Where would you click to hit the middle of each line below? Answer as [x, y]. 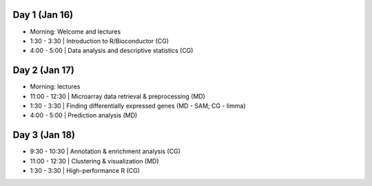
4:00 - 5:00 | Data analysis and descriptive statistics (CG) [112, 51]
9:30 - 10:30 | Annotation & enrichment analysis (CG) [105, 152]
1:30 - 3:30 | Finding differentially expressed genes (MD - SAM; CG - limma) [138, 106]
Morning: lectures [55, 86]
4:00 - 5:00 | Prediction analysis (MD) [84, 115]
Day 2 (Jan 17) [44, 70]
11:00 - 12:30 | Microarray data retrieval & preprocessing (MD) [118, 96]
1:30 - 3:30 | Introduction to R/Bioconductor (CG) [99, 40]
